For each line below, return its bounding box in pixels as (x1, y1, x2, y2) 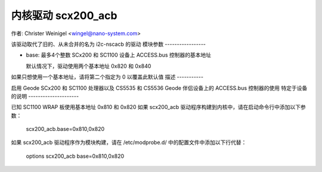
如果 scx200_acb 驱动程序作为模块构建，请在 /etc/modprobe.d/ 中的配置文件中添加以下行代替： (11, 139, 247, 146)
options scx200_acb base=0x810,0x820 (26, 152, 125, 160)
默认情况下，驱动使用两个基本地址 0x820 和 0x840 (26, 62, 151, 70)
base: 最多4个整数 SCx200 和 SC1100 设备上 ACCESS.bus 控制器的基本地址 (26, 51, 212, 59)
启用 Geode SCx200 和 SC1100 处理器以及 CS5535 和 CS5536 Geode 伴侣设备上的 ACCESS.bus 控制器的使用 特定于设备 (11, 84, 308, 92)
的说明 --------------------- (11, 92, 79, 99)
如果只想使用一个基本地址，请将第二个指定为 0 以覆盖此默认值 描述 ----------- (11, 73, 204, 80)
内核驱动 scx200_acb (11, 9, 117, 22)
